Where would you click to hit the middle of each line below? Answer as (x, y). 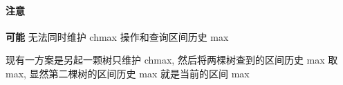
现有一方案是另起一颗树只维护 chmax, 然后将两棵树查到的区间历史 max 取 (172, 60)
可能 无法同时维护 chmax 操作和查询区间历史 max (117, 36)
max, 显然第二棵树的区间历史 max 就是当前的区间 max (128, 73)
